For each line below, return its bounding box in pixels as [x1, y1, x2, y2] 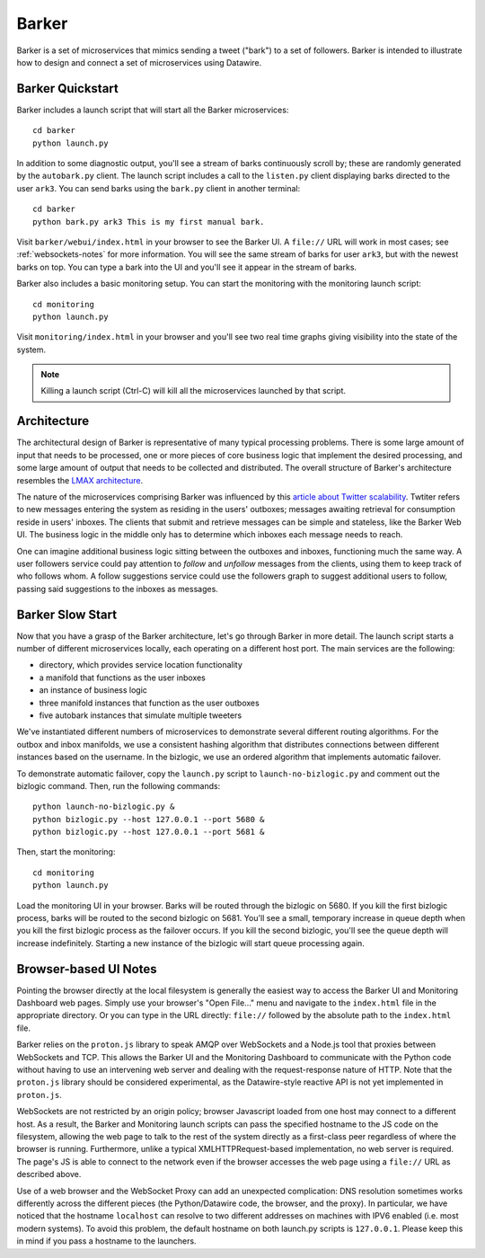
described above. [16, 1169, 82, 1180]
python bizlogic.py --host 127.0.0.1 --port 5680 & [32, 814, 265, 824]
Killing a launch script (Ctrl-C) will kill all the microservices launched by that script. [40, 385, 346, 396]
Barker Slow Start [16, 607, 117, 622]
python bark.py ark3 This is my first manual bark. [32, 217, 265, 226]
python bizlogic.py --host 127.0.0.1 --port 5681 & [32, 827, 265, 837]
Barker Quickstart [16, 81, 119, 96]
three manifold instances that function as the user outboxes [39, 697, 260, 708]
